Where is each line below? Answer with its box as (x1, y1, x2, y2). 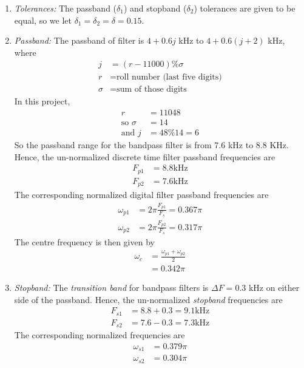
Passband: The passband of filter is (14, 34, 144, 47)
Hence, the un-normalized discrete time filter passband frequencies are (14, 150, 275, 163)
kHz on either (248, 281, 300, 294)
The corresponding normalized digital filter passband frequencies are (14, 188, 269, 201)
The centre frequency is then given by (14, 235, 155, 248)
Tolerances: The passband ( (14, 2, 117, 14)
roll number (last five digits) (117, 73, 222, 82)
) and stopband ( (123, 2, 187, 14)
